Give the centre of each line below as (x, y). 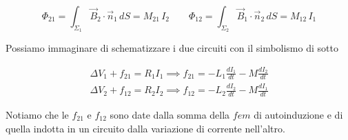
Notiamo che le (37, 114)
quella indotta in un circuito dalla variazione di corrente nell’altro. (145, 128)
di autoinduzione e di (298, 114)
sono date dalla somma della (170, 114)
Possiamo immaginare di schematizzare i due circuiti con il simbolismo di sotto (172, 48)
